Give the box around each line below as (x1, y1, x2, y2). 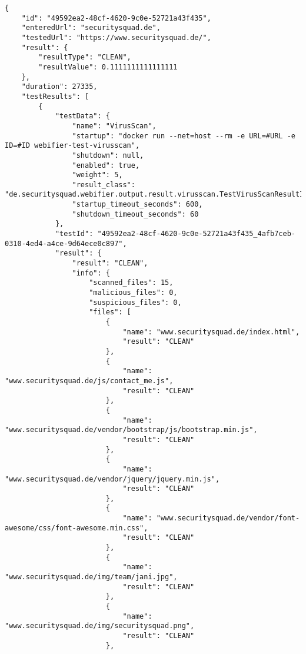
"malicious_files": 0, (89, 288, 178, 297)
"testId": (55, 230, 94, 238)
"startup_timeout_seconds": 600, (72, 200, 203, 209)
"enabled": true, (72, 161, 140, 170)
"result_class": (72, 180, 135, 189)
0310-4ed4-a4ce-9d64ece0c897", (5, 239, 127, 248)
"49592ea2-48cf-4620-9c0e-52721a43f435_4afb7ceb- (97, 230, 295, 238)
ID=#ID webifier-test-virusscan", (5, 141, 140, 150)
